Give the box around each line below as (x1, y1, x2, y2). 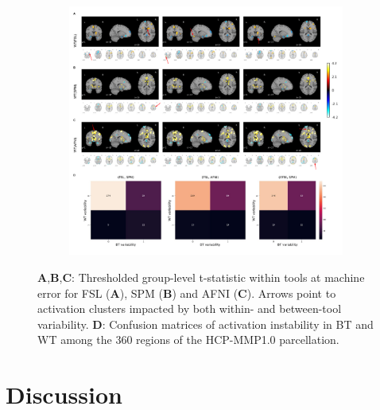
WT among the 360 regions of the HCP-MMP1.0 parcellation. (37, 331, 339, 348)
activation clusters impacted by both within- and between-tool (37, 300, 342, 317)
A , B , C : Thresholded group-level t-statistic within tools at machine (37, 269, 365, 286)
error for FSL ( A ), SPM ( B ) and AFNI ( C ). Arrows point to (37, 284, 336, 301)
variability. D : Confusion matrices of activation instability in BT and (37, 315, 374, 332)
